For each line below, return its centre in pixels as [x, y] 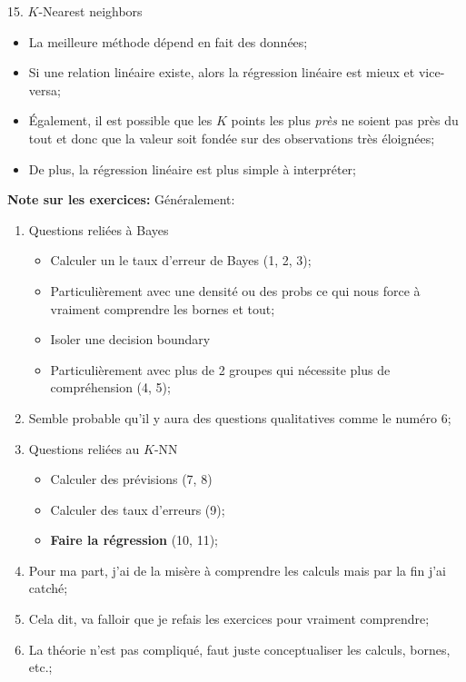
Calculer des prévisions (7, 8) [131, 479]
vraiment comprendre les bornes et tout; [163, 308]
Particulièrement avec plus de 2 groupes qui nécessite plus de [220, 369]
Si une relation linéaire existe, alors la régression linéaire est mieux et [222, 72]
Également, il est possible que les [120, 120]
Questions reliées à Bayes [99, 229]
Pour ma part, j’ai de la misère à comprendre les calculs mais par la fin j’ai [238, 570]
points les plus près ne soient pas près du [345, 120]
